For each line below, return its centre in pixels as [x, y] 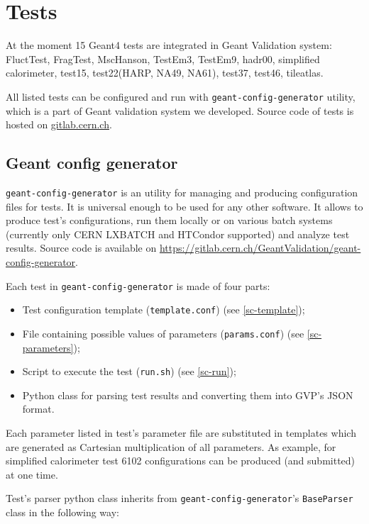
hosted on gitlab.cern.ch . [59, 124]
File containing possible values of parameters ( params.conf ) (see [163, 333]
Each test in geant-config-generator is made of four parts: [138, 285]
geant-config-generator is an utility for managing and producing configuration [182, 192]
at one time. [32, 474]
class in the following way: [62, 512]
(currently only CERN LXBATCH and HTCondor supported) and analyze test [178, 234]
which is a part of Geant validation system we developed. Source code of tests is [180, 110]
